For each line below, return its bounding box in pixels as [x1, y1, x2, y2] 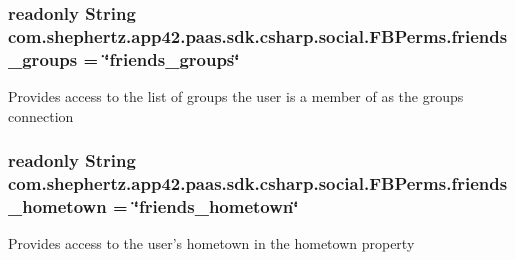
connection [8, 105, 74, 126]
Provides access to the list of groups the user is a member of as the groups [8, 86, 464, 107]
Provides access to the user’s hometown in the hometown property [8, 233, 415, 254]
